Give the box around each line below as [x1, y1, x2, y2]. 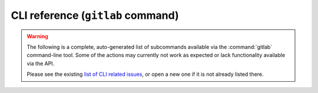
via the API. [26, 59, 55, 67]
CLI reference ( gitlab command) [11, 9, 179, 22]
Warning [26, 32, 48, 39]
